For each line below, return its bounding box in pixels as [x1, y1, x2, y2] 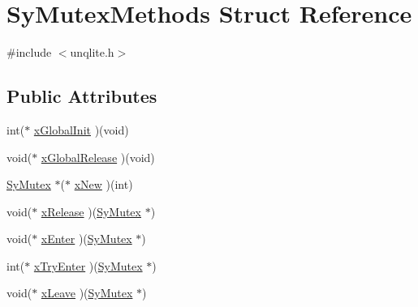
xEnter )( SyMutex [41, 230, 132, 247]
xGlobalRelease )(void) [41, 148, 155, 165]
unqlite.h [70, 44, 114, 61]
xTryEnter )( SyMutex [33, 257, 143, 274]
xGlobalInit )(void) [33, 121, 129, 138]
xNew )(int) [74, 176, 133, 193]
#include [6, 44, 52, 61]
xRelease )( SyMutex [41, 203, 141, 220]
